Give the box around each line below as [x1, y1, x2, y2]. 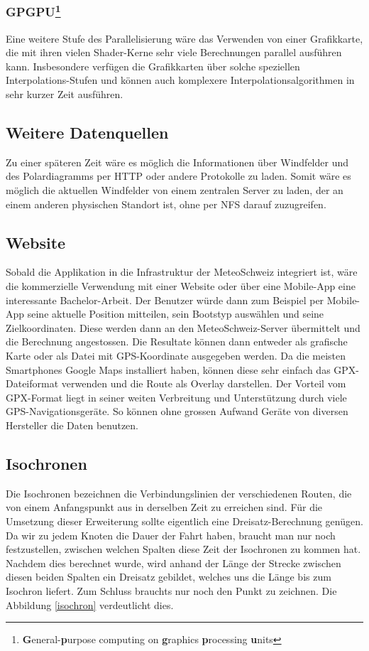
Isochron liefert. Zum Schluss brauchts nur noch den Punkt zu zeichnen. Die [6, 583, 337, 598]
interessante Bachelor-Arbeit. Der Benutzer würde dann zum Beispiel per [6, 292, 324, 307]
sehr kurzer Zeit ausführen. [6, 87, 123, 102]
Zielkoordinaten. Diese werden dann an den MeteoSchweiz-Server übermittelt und [6, 320, 360, 335]
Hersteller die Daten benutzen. [6, 417, 139, 432]
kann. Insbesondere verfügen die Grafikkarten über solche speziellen [6, 58, 300, 73]
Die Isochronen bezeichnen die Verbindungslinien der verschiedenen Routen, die [6, 485, 352, 500]
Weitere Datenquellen [6, 122, 169, 144]
